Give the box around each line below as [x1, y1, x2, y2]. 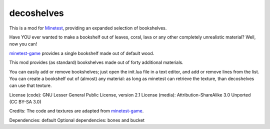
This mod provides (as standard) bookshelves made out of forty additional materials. [9, 59, 183, 65]
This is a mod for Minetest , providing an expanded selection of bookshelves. [9, 25, 167, 31]
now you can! [9, 41, 37, 47]
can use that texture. [9, 82, 52, 88]
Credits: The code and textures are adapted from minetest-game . [9, 108, 144, 114]
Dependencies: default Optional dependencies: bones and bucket [9, 117, 145, 123]
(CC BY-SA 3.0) [9, 99, 42, 105]
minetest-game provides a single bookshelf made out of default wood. [9, 50, 154, 56]
